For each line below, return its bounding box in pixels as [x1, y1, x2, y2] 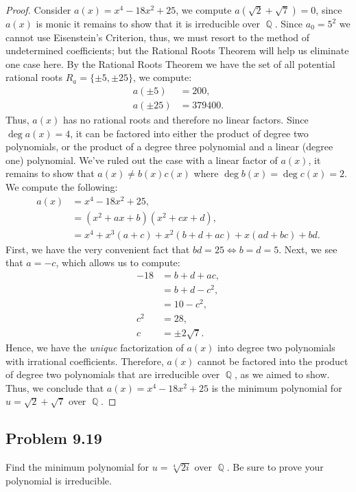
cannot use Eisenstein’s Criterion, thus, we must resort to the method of [5, 30, 310, 44]
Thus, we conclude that [5, 380, 104, 395]
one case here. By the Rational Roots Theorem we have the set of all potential [5, 56, 335, 71]
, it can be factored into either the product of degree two [70, 126, 309, 140]
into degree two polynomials [217, 340, 335, 354]
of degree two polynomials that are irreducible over [5, 367, 220, 382]
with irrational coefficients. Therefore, [5, 353, 164, 368]
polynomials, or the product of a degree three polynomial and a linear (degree [5, 139, 333, 154]
